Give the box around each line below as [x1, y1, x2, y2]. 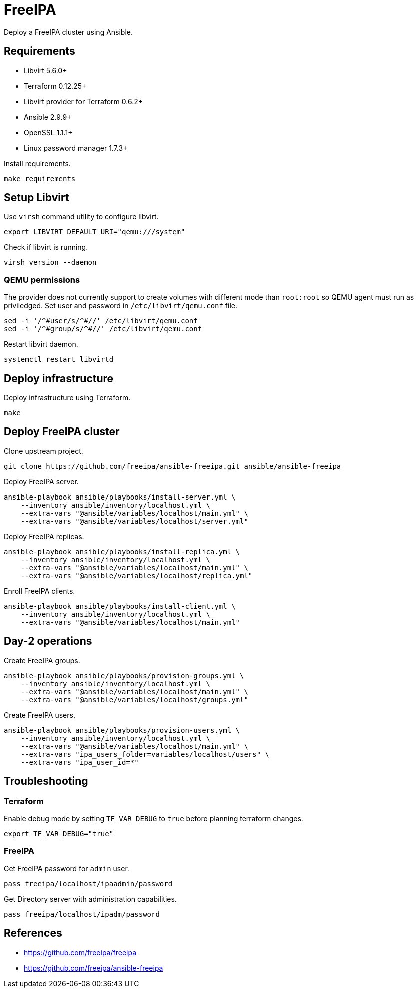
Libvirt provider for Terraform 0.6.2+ [24, 97, 143, 106]
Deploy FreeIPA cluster [4, 425, 120, 438]
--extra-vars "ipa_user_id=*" [20, 758, 139, 766]
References [4, 927, 62, 940]
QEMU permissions [4, 274, 80, 285]
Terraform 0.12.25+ [24, 81, 87, 90]
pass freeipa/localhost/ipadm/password [4, 910, 160, 918]
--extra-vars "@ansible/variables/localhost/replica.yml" [20, 571, 253, 580]
